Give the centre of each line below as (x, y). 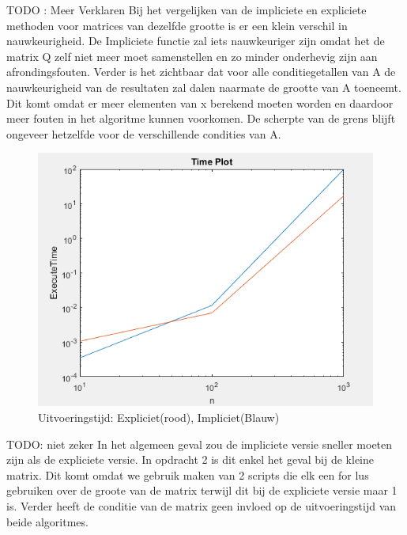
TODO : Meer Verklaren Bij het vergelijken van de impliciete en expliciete (187, 9)
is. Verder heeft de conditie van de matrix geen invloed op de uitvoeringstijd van (202, 506)
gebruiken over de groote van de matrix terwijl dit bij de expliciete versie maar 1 (202, 490)
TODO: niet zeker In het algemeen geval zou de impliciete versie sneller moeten (200, 444)
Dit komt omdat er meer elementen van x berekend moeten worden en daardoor (200, 102)
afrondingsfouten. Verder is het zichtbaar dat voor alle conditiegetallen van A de (201, 72)
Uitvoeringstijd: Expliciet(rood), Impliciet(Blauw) (159, 417)
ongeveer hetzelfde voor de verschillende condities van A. (144, 133)
